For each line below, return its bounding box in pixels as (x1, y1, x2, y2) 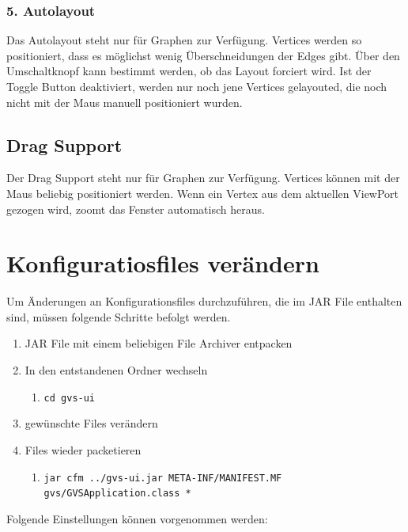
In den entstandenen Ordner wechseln (25, 362, 208, 378)
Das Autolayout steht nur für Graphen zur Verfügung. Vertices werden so (6, 32, 362, 48)
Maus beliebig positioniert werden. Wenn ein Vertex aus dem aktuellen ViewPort (6, 184, 399, 201)
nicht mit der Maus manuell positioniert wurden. (6, 93, 243, 110)
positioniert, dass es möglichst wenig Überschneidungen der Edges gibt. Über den (6, 47, 400, 63)
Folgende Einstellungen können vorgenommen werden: (6, 510, 268, 526)
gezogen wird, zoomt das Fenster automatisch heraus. (6, 200, 265, 217)
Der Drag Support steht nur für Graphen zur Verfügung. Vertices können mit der (6, 169, 400, 186)
